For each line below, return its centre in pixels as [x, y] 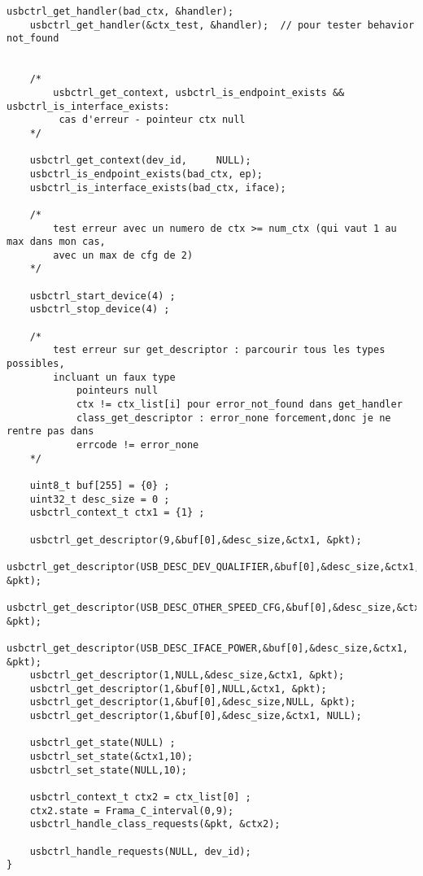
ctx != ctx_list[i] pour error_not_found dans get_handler [239, 405]
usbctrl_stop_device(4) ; [100, 309]
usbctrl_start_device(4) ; [102, 296]
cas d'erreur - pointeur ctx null [152, 120]
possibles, [36, 364]
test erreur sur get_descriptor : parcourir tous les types [219, 350]
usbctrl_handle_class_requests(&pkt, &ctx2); [155, 824]
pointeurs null [117, 391]
